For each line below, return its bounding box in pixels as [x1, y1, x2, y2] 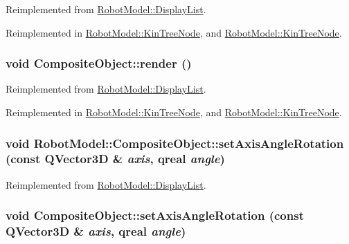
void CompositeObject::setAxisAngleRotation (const [6, 207, 304, 224]
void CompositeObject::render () [6, 55, 192, 72]
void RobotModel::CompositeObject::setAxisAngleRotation [6, 134, 344, 151]
